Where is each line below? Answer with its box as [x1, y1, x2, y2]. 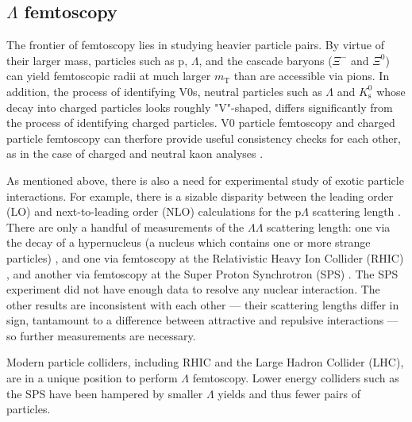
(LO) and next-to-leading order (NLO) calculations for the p [6, 203, 302, 220]
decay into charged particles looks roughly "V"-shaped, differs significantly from [6, 98, 393, 115]
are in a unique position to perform [6, 370, 178, 386]
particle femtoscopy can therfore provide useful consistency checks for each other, [6, 129, 401, 146]
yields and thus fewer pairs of [218, 385, 360, 401]
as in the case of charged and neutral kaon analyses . [6, 145, 264, 162]
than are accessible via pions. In [233, 67, 390, 84]
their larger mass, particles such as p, [6, 52, 188, 68]
